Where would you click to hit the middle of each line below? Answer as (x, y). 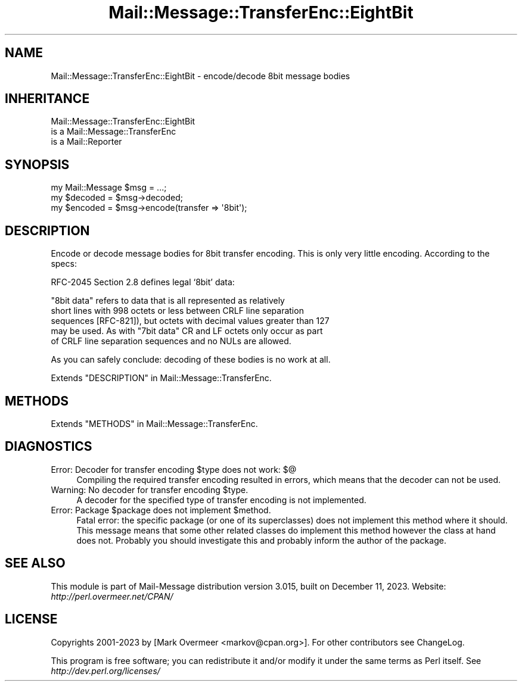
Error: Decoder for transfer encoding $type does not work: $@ (174, 469)
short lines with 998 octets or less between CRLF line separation (177, 311)
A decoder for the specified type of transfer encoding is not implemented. (221, 500)
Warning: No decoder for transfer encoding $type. (150, 489)
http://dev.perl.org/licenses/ (105, 671)
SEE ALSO (35, 563)
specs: (64, 264)
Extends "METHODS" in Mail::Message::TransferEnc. (154, 423)
